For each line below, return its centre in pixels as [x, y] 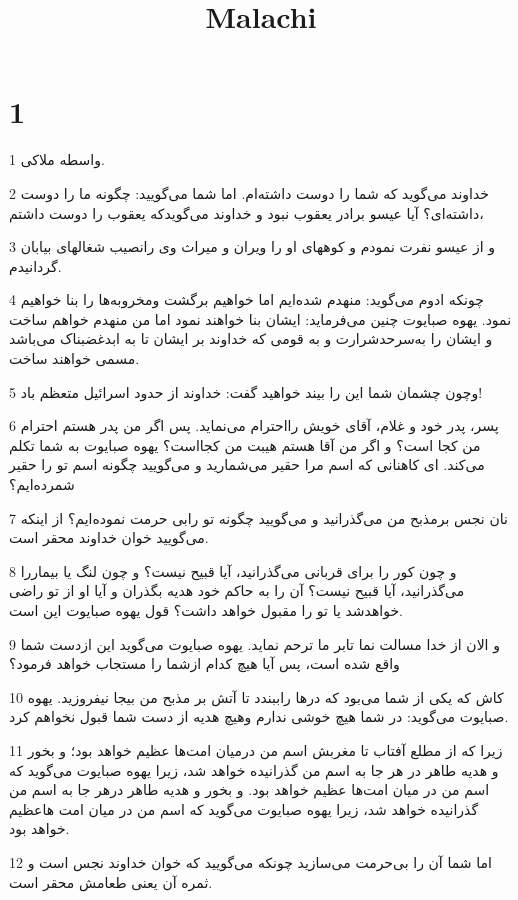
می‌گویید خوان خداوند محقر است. [109, 537]
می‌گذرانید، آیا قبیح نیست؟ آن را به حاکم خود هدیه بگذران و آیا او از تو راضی [237, 590]
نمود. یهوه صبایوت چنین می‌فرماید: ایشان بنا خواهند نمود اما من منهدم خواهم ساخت [260, 318]
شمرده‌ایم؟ [42, 484]
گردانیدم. [35, 265]
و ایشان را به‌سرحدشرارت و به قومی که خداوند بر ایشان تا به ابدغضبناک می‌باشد [251, 338]
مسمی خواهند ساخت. [74, 358]
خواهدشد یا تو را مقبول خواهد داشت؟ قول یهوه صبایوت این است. [206, 610]
